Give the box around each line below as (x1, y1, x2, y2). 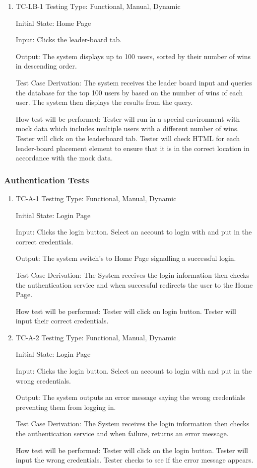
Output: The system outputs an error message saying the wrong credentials (15, 392, 245, 402)
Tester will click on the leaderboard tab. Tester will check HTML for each (15, 133, 240, 143)
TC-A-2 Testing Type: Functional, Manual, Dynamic (15, 332, 177, 342)
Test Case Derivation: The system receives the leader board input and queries (15, 77, 252, 87)
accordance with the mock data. (15, 153, 113, 163)
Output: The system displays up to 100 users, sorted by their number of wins (15, 51, 251, 61)
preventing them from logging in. (15, 401, 116, 412)
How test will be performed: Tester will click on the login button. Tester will (15, 445, 248, 455)
